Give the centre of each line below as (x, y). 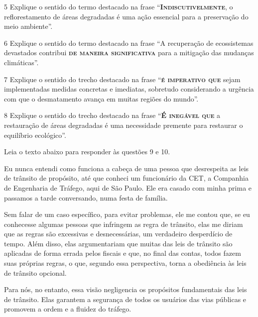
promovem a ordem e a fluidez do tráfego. (68, 309)
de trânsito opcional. (35, 272)
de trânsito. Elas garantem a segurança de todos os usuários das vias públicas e (125, 299)
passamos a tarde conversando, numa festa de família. (86, 197)
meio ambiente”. (28, 26)
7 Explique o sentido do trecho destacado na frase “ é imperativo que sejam (122, 79)
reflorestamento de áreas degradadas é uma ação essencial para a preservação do (126, 16)
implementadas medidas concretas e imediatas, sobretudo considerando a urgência (129, 89)
